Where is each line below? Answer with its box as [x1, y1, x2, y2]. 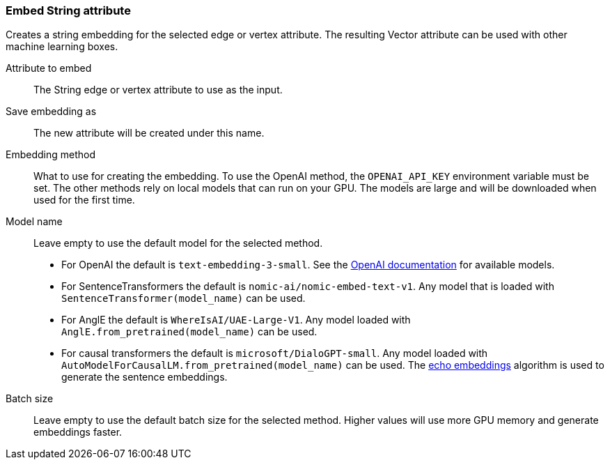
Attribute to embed [6, 62, 92, 75]
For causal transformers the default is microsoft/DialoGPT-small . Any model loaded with [61, 347, 488, 360]
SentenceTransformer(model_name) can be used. [61, 292, 306, 305]
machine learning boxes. [6, 40, 118, 53]
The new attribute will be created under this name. [33, 127, 265, 139]
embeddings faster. [33, 426, 123, 439]
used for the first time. [33, 194, 135, 206]
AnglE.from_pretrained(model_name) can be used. [61, 326, 318, 338]
